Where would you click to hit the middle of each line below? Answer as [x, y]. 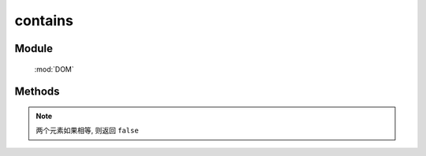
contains [44, 20]
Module [34, 48]
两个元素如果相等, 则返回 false [88, 131]
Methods [37, 92]
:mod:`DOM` [54, 69]
